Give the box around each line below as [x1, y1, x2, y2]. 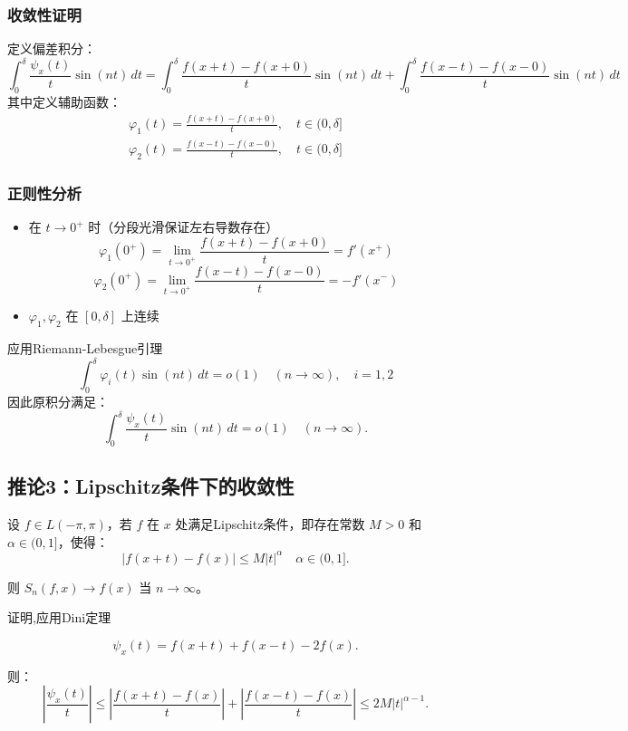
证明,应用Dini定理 [7, 608, 111, 627]
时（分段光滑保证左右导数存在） [88, 217, 279, 236]
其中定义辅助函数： [7, 92, 121, 111]
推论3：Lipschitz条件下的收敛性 [7, 472, 295, 500]
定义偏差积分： [7, 39, 96, 58]
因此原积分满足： [7, 391, 109, 410]
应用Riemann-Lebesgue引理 [7, 339, 163, 358]
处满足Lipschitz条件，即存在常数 [175, 515, 365, 534]
